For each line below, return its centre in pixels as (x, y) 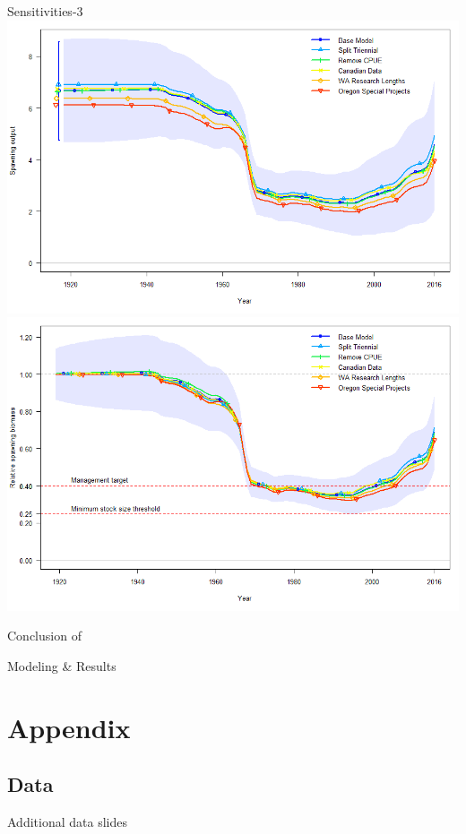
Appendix (69, 727)
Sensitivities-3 (45, 11)
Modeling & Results (62, 665)
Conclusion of (44, 636)
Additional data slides (67, 822)
